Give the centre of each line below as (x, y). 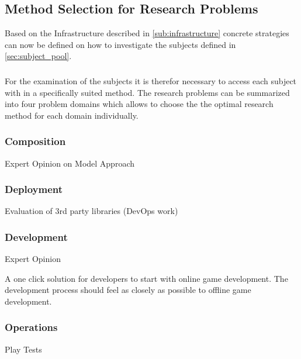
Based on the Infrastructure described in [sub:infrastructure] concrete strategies (147, 33)
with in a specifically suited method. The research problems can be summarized (147, 92)
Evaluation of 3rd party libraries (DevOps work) (91, 211)
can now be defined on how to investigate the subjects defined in (120, 44)
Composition (35, 141)
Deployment (34, 189)
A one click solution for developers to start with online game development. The (146, 278)
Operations (31, 327)
